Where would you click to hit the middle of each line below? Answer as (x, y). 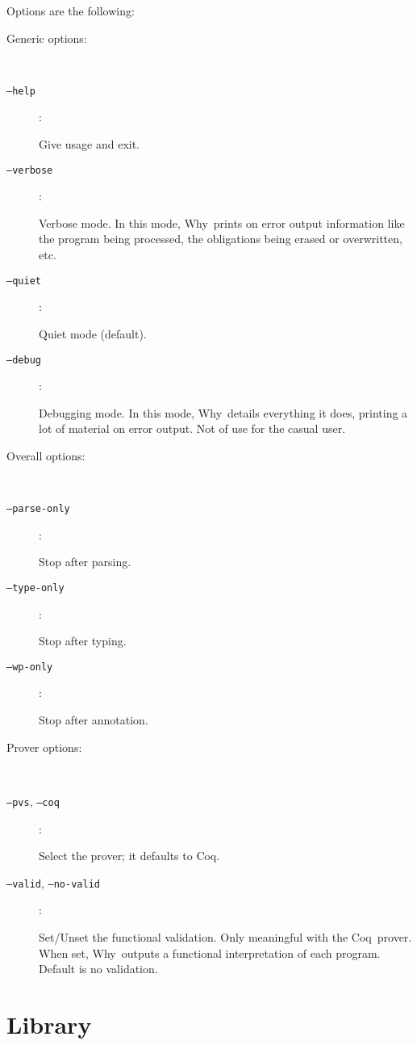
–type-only (35, 588)
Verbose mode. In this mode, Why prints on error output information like (222, 222)
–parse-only (38, 509)
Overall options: (46, 455)
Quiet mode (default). (93, 333)
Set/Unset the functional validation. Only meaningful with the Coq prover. (225, 936)
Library (49, 1024)
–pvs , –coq (33, 801)
